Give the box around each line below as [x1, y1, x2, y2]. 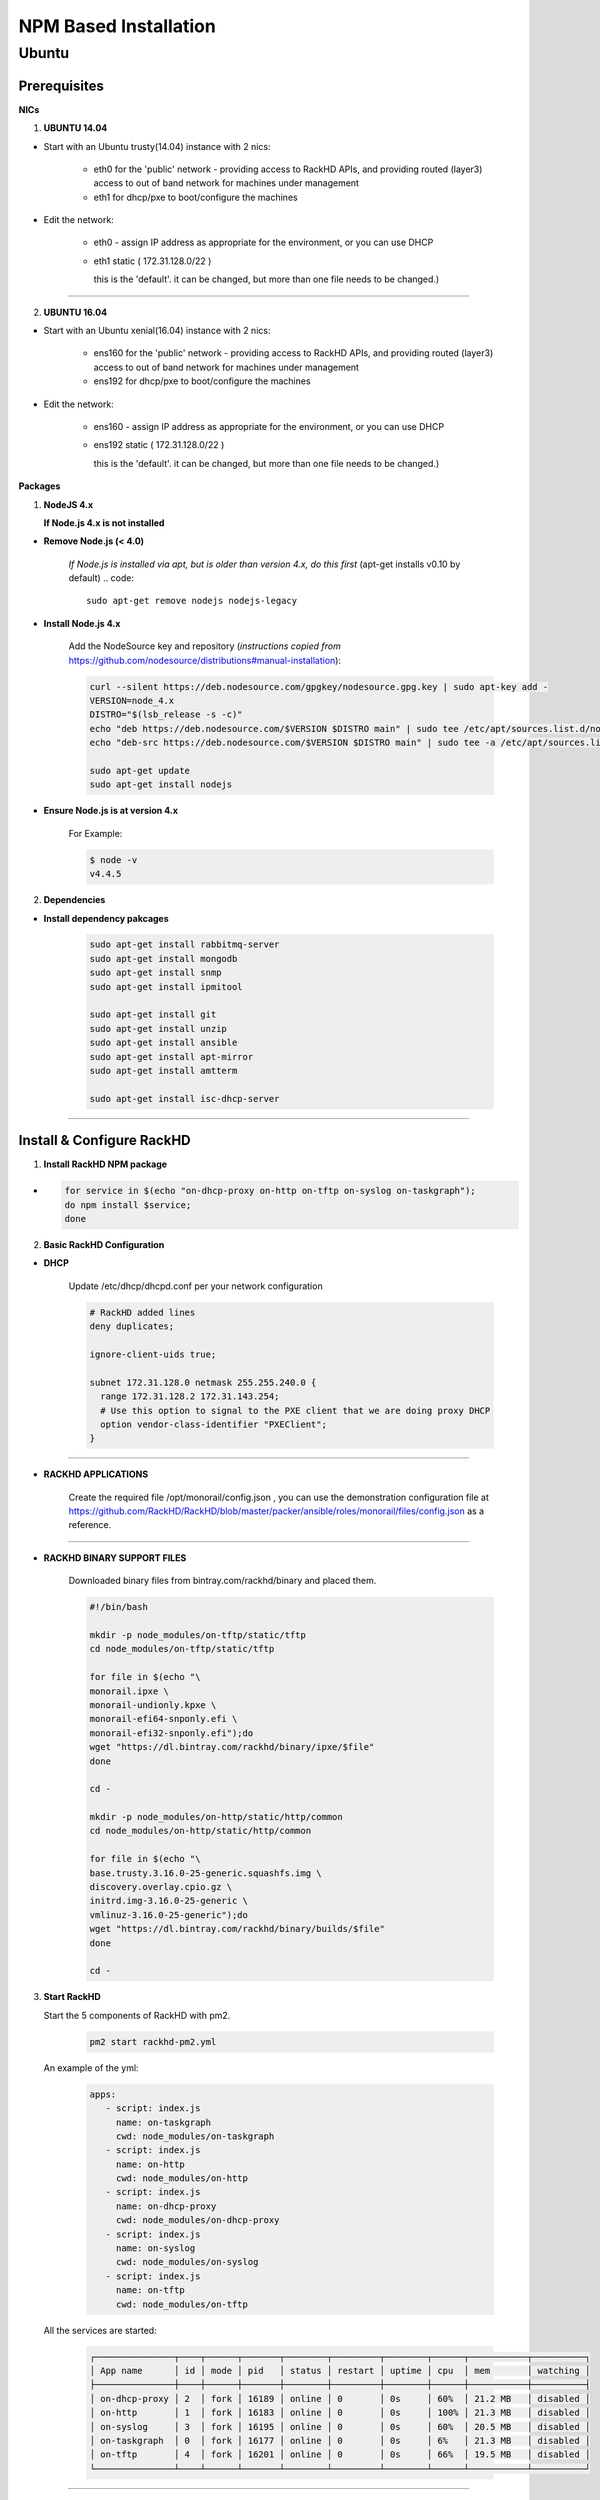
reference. [68, 1519, 112, 1531]
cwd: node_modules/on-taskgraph [115, 2130, 275, 2142]
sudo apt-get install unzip [89, 1023, 227, 1034]
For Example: [68, 827, 123, 839]
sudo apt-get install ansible [89, 1037, 238, 1049]
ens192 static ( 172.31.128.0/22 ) [93, 439, 225, 451]
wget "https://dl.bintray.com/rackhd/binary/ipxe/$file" [89, 1741, 375, 1753]
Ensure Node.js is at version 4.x [43, 805, 179, 817]
